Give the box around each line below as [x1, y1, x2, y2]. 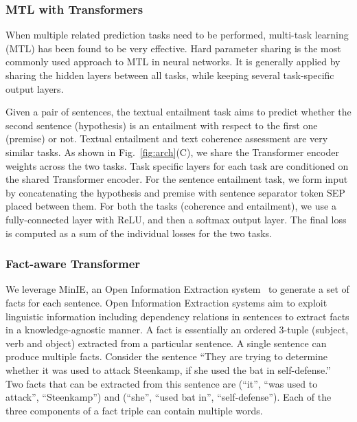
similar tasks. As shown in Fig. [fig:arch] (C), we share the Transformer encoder [5, 144, 339, 159]
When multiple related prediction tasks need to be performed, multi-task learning [5, 27, 349, 42]
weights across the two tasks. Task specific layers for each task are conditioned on [5, 158, 349, 173]
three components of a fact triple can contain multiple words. [5, 403, 263, 417]
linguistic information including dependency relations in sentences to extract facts [5, 309, 349, 323]
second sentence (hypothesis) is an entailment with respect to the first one [5, 118, 318, 132]
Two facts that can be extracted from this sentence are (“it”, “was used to [5, 376, 318, 390]
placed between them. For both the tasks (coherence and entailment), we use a [5, 199, 336, 213]
